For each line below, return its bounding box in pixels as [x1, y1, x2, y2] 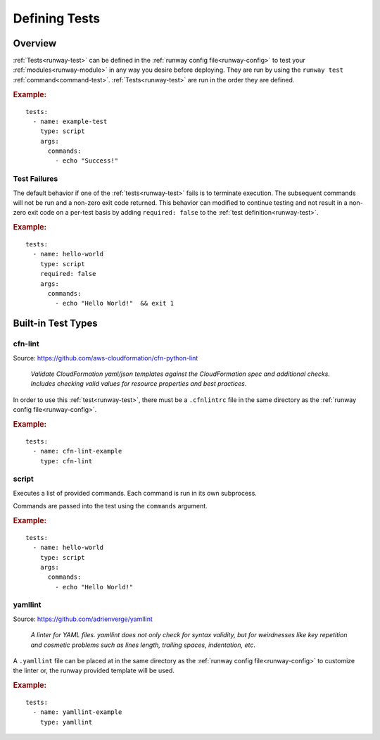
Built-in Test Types [13, 318, 98, 330]
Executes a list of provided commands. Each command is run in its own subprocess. [13, 489, 257, 497]
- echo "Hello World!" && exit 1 [55, 299, 175, 308]
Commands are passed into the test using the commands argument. [13, 502, 208, 510]
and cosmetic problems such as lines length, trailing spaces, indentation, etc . [30, 641, 256, 649]
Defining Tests [13, 11, 101, 26]
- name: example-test [32, 117, 108, 125]
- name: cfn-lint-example [32, 447, 122, 456]
